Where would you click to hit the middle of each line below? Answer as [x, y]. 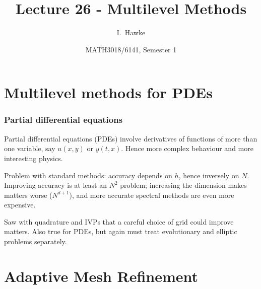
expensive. [20, 205]
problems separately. [36, 241]
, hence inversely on [209, 175]
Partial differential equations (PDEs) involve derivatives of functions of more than [131, 138]
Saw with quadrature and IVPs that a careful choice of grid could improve [119, 221]
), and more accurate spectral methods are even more [152, 195]
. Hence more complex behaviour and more [187, 148]
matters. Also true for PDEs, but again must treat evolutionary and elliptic [121, 231]
